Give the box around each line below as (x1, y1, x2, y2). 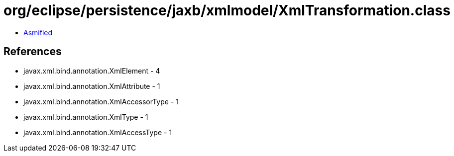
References (3, 45, 62, 58)
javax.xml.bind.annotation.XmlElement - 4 (23, 66, 160, 75)
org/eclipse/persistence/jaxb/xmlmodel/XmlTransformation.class (3, 2, 451, 19)
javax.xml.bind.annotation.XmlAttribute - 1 (23, 81, 160, 90)
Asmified (23, 28, 53, 37)
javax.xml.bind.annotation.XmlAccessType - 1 (23, 128, 172, 137)
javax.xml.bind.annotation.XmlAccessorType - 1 (23, 97, 179, 106)
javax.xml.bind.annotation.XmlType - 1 (23, 112, 148, 121)
